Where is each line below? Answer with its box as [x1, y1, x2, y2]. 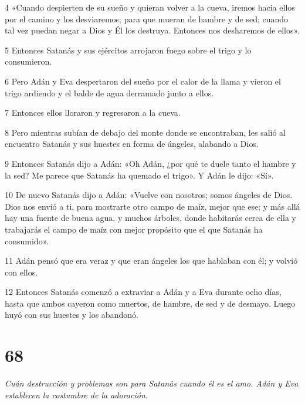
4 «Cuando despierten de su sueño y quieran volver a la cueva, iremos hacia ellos [5, 1, 295, 13]
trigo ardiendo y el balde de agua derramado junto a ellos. [5, 86, 214, 99]
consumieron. [5, 55, 52, 68]
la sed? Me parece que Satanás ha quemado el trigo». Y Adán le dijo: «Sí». [5, 169, 274, 181]
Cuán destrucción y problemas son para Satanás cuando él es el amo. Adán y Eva [5, 377, 299, 389]
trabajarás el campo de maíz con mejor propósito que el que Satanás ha [5, 223, 263, 235]
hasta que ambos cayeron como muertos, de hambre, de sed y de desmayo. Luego [5, 297, 296, 309]
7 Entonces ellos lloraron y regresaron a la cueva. [5, 106, 181, 119]
